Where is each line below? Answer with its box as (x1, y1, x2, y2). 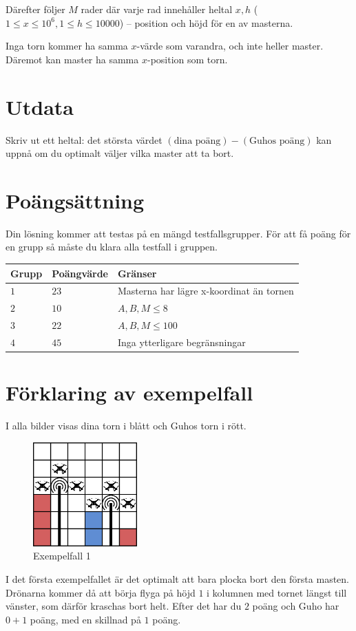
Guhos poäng (249, 136, 305, 146)
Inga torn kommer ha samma (6, 39, 128, 53)
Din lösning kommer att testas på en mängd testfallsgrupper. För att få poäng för (6, 226, 351, 240)
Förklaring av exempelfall (6, 378, 253, 407)
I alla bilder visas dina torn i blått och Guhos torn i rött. (6, 418, 247, 433)
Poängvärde (52, 266, 108, 280)
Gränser (117, 266, 157, 280)
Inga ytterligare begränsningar (117, 334, 246, 349)
